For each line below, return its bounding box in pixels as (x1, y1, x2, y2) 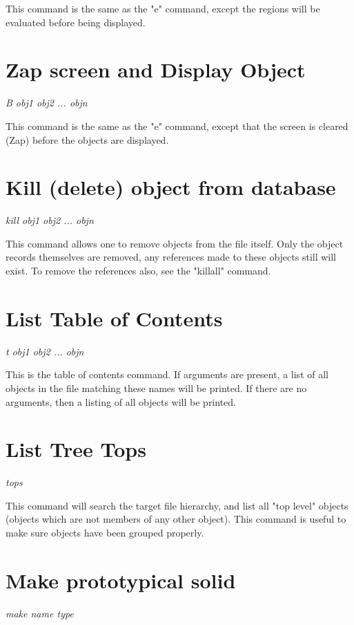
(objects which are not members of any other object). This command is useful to (6, 512, 346, 526)
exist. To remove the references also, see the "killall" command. (6, 263, 271, 277)
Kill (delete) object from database (6, 173, 336, 201)
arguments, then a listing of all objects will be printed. (6, 394, 236, 409)
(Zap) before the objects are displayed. (6, 132, 169, 147)
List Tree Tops (6, 435, 146, 463)
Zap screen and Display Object (6, 55, 306, 84)
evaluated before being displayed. (6, 15, 146, 29)
